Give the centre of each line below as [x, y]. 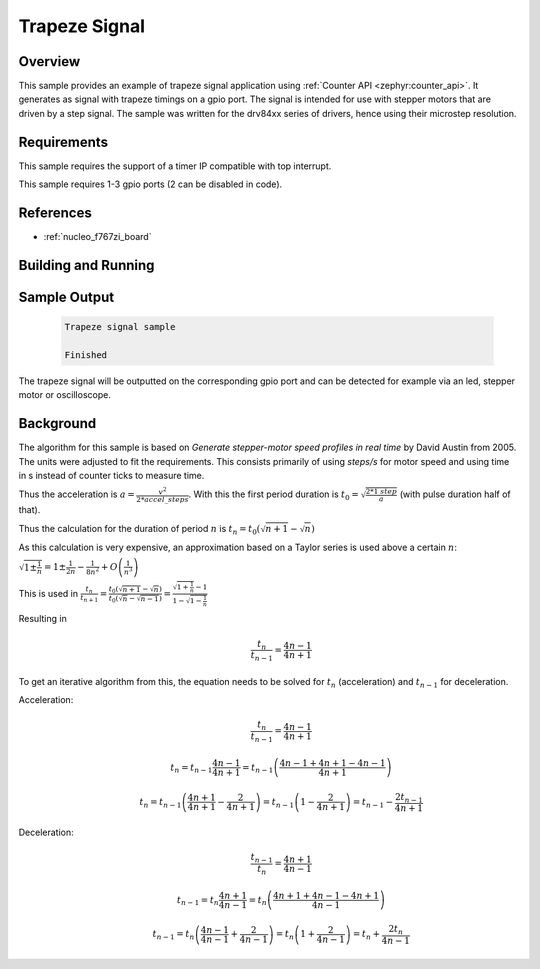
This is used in [48, 593]
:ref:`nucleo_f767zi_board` [97, 237]
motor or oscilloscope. [65, 395]
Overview [49, 61]
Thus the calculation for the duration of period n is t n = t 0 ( [139, 529]
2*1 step [381, 492]
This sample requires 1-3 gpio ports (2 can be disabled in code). [150, 184]
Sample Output [66, 296]
